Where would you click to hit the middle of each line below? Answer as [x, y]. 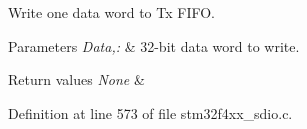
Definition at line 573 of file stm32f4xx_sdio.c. [150, 112]
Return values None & [76, 79]
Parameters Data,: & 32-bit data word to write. [154, 45]
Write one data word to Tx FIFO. [111, 12]
